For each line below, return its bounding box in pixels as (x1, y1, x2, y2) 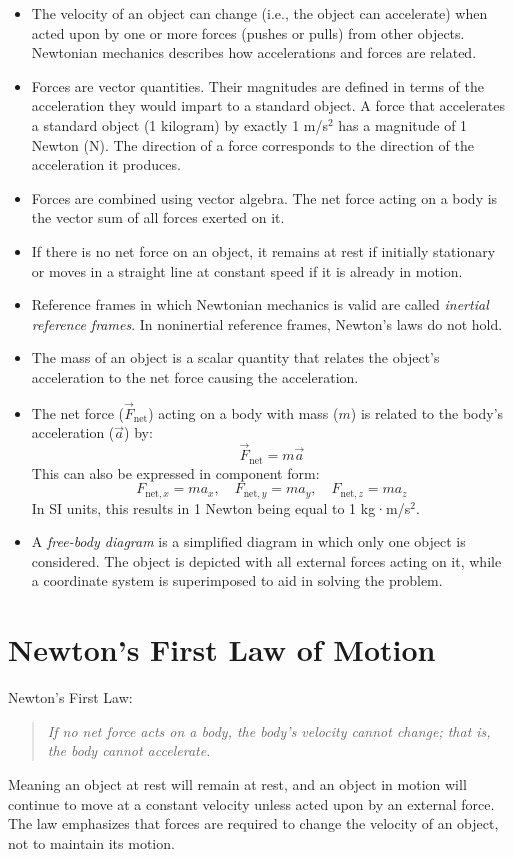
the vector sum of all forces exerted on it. (31, 207, 285, 228)
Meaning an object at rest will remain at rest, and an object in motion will (8, 773, 467, 794)
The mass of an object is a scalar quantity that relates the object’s (31, 347, 440, 368)
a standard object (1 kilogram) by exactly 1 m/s (31, 114, 328, 135)
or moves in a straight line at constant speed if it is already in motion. (31, 260, 463, 281)
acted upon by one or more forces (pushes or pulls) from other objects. (31, 22, 465, 43)
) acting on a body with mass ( (148, 402, 339, 423)
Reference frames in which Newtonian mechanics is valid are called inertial (31, 294, 489, 315)
